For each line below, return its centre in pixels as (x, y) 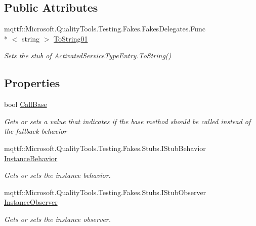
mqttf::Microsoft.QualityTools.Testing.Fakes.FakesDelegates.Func (105, 29)
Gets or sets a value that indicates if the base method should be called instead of (127, 121)
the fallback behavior (35, 131)
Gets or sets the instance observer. (58, 219)
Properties (32, 83)
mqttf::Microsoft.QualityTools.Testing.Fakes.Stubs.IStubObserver (105, 192)
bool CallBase (26, 104)
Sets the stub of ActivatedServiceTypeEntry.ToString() (88, 55)
